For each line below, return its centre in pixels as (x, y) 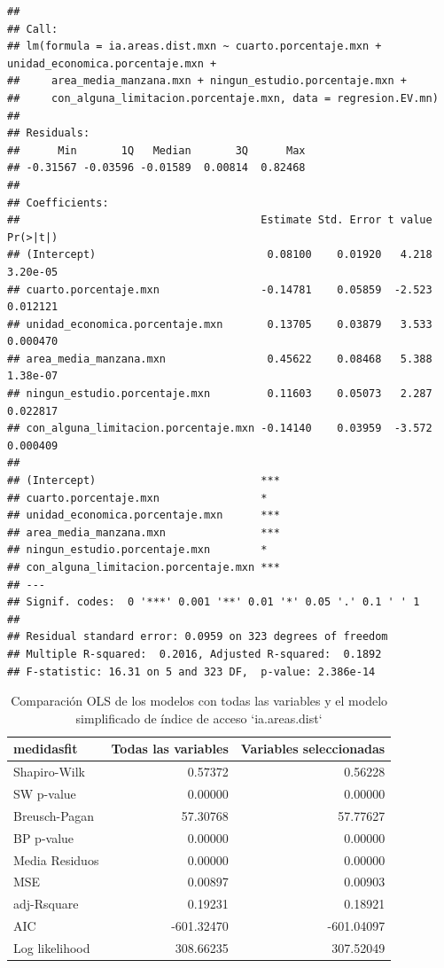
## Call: (33, 29)
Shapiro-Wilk (49, 772)
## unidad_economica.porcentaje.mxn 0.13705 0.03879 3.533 (220, 324)
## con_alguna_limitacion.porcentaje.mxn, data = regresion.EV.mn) (223, 98)
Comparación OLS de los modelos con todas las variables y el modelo (199, 701)
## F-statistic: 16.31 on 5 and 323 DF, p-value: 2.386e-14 (191, 671)
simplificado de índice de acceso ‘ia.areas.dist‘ (199, 718)
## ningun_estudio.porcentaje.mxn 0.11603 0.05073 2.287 (220, 394)
